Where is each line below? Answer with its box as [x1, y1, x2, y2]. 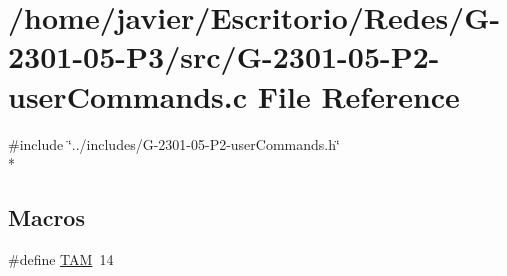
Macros [8, 202, 85, 233]
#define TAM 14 [8, 248, 114, 269]
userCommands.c [8, 75, 248, 116]
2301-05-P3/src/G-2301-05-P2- [8, 36, 440, 77]
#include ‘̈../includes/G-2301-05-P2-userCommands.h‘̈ [8, 133, 340, 154]
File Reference [257, 75, 460, 116]
